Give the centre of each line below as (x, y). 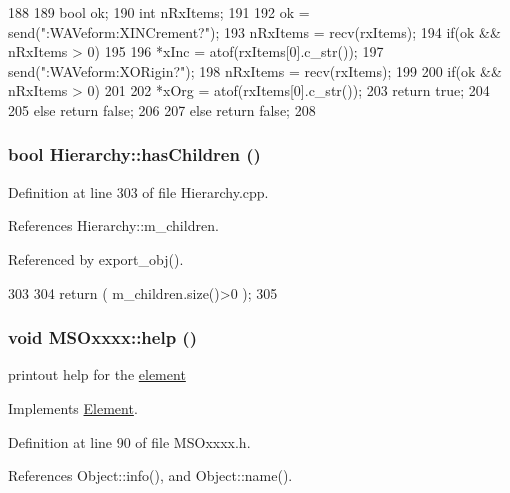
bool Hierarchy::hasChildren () (134, 154)
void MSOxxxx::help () (102, 337)
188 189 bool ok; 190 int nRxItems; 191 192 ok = (159, 12)
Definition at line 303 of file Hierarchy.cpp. (138, 191)
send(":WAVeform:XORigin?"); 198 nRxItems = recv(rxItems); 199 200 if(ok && (255, 70)
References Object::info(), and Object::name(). (150, 475)
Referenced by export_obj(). (96, 258)
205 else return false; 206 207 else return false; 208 (162, 109)
